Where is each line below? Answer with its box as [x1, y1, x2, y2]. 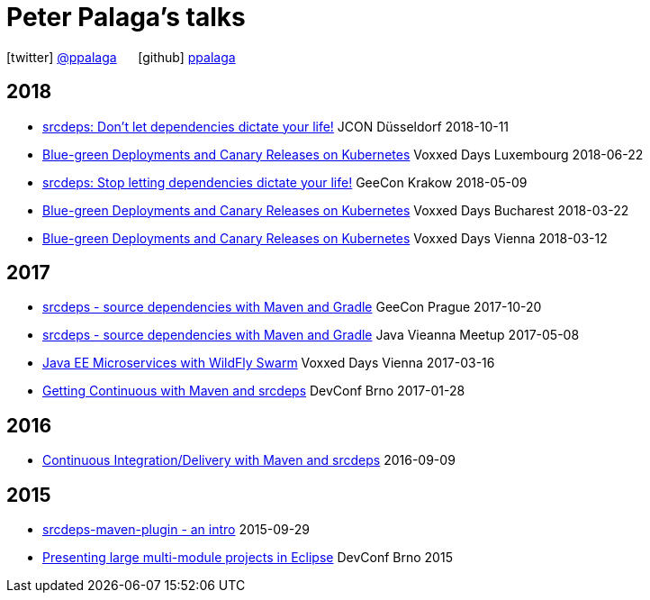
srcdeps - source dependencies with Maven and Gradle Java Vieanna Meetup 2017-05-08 [42, 327, 580, 343]
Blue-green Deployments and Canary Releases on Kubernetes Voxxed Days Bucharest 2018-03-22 [42, 202, 629, 218]
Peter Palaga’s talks [6, 2, 246, 32]
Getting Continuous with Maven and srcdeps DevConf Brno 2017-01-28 [42, 383, 465, 399]
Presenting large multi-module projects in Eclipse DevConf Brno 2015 [42, 550, 453, 566]
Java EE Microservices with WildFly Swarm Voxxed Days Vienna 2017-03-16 [42, 355, 495, 371]
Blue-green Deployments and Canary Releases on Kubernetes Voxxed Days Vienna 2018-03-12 [42, 230, 608, 246]
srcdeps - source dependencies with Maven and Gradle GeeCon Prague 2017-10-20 [42, 299, 542, 315]
